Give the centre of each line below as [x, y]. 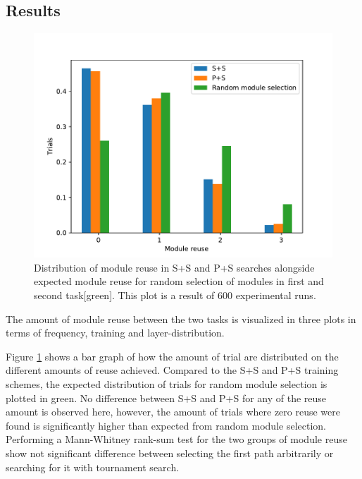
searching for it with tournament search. [93, 467]
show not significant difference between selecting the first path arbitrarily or [170, 453]
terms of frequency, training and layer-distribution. [115, 333]
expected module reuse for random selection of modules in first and [179, 281]
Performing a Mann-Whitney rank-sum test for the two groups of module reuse [176, 439]
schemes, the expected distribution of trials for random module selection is [167, 383]
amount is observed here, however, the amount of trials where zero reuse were [173, 412]
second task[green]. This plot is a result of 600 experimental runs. [175, 295]
